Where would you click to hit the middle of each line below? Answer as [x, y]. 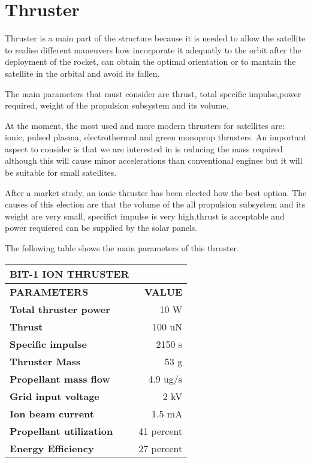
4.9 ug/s [165, 378]
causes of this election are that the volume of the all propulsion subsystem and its [155, 204]
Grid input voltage [55, 396]
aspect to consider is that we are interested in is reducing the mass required [144, 148]
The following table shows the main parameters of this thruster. [122, 248]
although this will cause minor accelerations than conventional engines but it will [154, 160]
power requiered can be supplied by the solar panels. [101, 228]
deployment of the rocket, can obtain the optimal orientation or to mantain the [150, 61]
